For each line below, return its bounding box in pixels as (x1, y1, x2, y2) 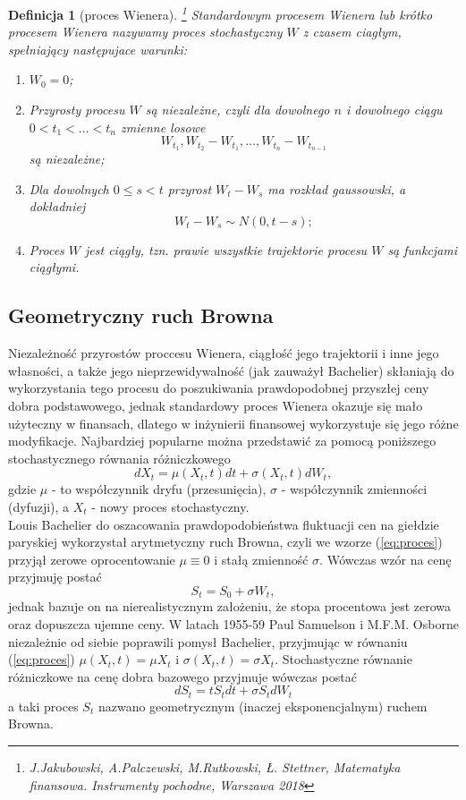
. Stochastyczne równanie (275, 650, 412, 668)
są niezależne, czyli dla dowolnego (145, 100, 330, 119)
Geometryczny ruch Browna (8, 302, 274, 329)
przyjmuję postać (8, 567, 102, 586)
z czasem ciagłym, (302, 22, 402, 41)
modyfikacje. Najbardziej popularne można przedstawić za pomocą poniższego (8, 431, 436, 450)
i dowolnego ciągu (345, 100, 443, 119)
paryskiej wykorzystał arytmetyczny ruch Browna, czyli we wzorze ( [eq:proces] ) (8, 532, 443, 551)
